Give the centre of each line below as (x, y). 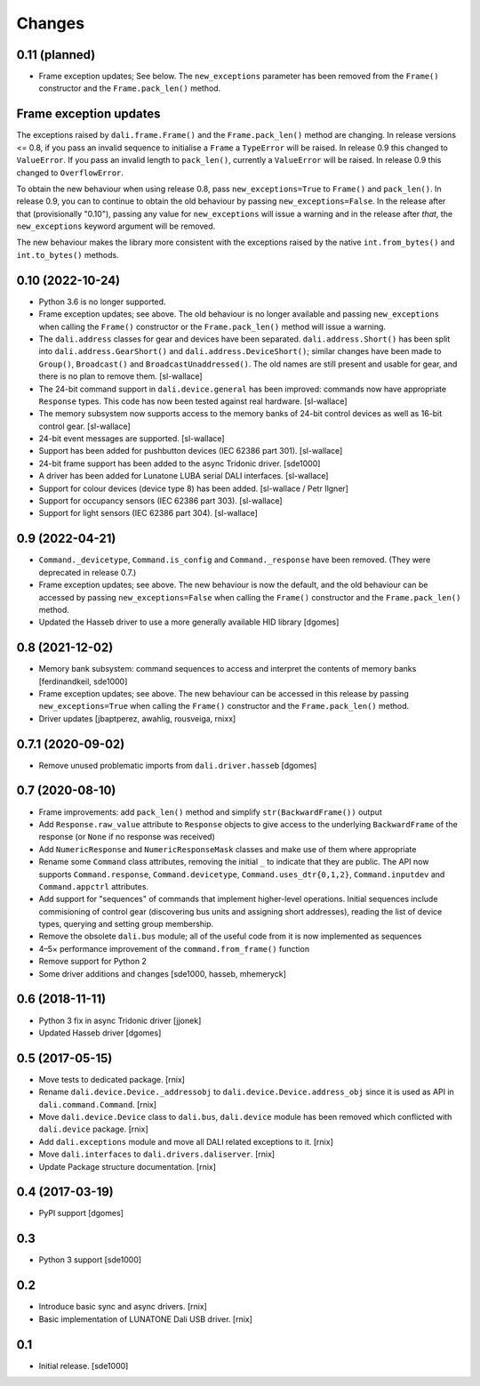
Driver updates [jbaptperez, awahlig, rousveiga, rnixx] (137, 718)
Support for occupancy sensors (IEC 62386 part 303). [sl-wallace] (161, 501)
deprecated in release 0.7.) (88, 572)
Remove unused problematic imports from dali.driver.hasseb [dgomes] (178, 765)
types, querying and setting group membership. (126, 924)
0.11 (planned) (56, 55)
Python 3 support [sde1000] (90, 1260)
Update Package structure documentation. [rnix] (128, 1166)
